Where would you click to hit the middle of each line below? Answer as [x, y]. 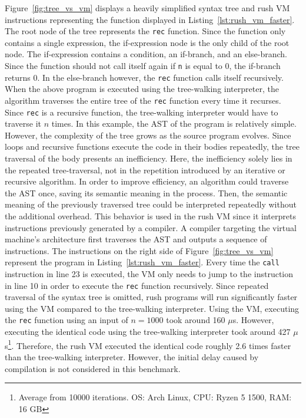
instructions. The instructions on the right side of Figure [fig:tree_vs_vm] [139, 250]
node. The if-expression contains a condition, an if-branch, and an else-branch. [146, 54]
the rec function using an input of [66, 320]
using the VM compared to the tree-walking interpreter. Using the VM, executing [152, 308]
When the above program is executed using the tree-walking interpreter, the [142, 89]
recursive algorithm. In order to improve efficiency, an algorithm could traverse [147, 181]
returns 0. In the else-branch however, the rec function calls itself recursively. [144, 77]
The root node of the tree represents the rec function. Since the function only [145, 31]
